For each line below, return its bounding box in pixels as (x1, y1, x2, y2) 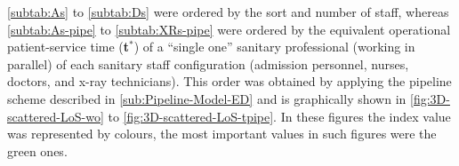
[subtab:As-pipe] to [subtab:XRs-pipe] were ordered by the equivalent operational (7, 20, 451, 38)
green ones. (7, 141, 68, 160)
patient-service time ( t (7, 37, 130, 56)
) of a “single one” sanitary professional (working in (133, 37, 415, 56)
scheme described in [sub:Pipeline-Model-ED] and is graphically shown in (7, 89, 407, 107)
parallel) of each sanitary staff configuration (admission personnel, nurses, (7, 54, 409, 73)
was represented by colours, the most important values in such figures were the (7, 124, 437, 143)
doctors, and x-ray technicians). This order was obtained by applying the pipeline (7, 72, 452, 91)
